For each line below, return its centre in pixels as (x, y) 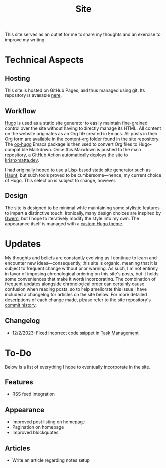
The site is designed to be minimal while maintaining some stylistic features (83, 208)
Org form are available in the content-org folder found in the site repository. (83, 139)
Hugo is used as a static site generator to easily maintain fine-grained (76, 123)
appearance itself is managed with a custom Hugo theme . (64, 224)
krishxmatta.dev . (22, 160)
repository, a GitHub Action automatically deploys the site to (67, 155)
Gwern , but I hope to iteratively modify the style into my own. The (72, 218)
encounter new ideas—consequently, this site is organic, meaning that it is (81, 263)
